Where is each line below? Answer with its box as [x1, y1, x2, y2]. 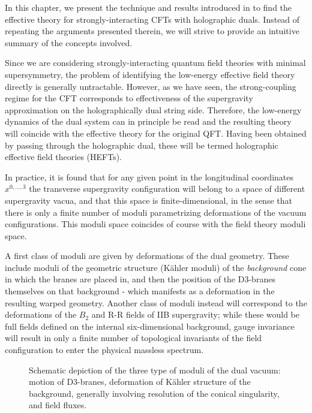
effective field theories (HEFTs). [5, 150, 122, 163]
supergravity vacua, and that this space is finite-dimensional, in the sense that [5, 194, 292, 206]
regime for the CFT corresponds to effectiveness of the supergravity [5, 92, 253, 104]
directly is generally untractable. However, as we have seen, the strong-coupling [5, 80, 296, 92]
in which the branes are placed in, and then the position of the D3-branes [5, 273, 275, 285]
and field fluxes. [29, 399, 87, 411]
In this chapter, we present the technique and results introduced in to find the [5, 1, 292, 13]
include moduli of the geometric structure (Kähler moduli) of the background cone [5, 261, 307, 273]
